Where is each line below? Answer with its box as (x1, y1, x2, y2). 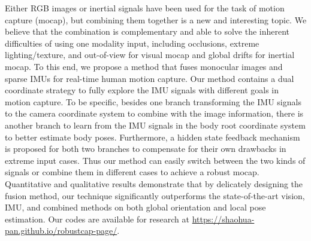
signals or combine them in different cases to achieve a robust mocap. (5, 166, 259, 178)
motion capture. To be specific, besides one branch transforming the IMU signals (5, 95, 301, 108)
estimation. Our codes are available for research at (5, 212, 190, 225)
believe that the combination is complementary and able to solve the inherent (5, 25, 290, 38)
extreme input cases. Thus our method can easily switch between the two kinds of (5, 154, 306, 166)
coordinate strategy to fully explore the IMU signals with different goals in (5, 84, 279, 96)
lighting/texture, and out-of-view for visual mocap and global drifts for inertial (5, 48, 295, 61)
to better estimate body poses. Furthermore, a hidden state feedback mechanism (5, 130, 300, 143)
